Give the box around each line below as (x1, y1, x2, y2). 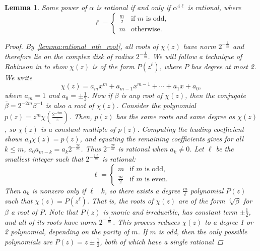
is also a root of (45, 100, 94, 110)
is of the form (92, 61, 135, 71)
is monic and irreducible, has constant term (103, 206, 237, 217)
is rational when (118, 143, 168, 154)
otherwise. (131, 25, 162, 33)
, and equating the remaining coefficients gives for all (80, 133, 244, 144)
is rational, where (187, 2, 241, 12)
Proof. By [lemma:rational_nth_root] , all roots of (5, 40, 159, 51)
